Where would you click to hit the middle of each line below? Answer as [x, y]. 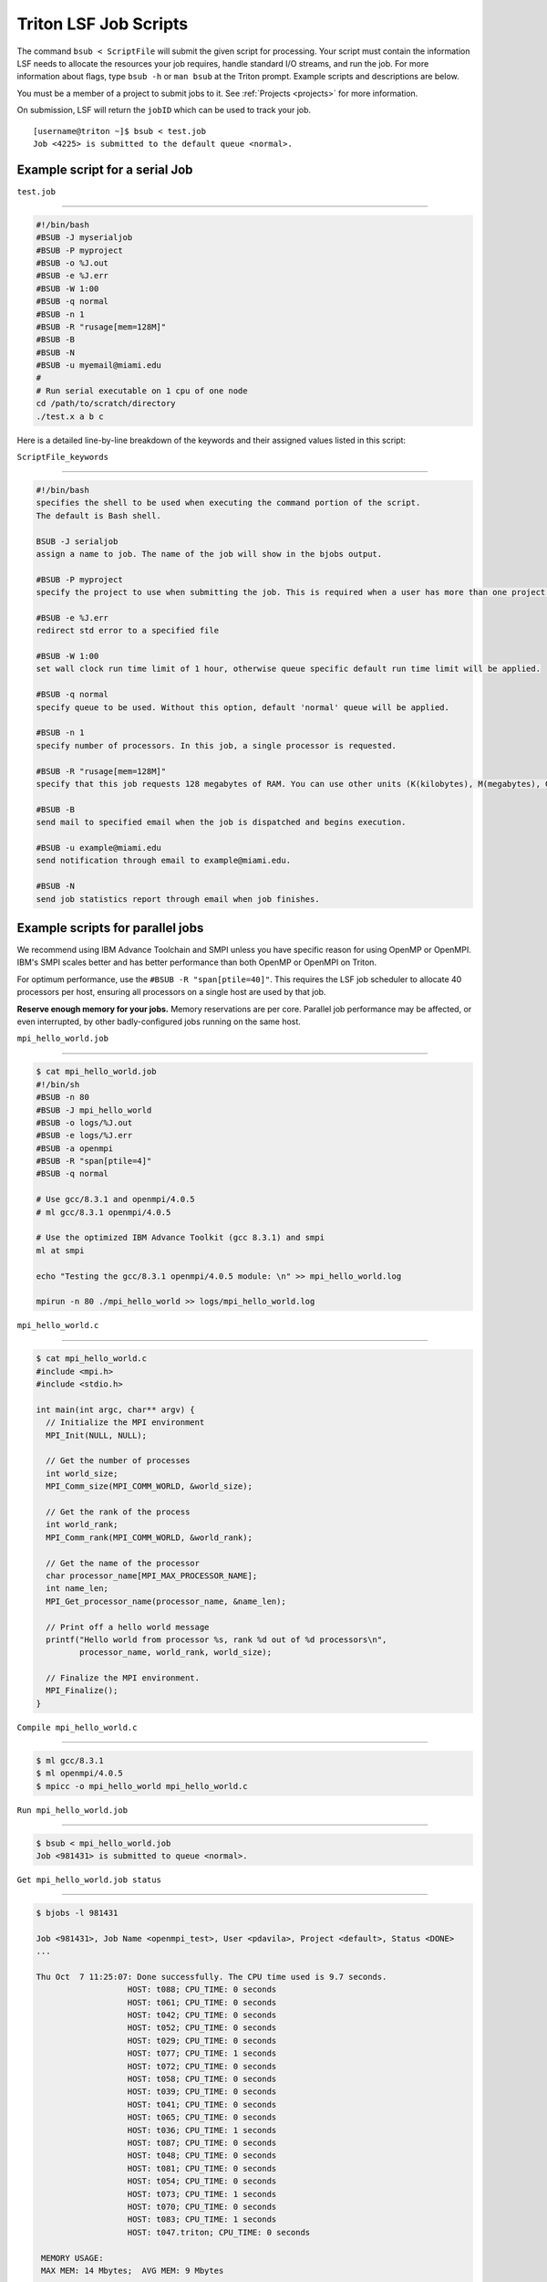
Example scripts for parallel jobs [110, 928]
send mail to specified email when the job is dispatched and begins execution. [221, 822]
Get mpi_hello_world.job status [89, 1879]
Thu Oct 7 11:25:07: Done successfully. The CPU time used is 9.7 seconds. [212, 1977]
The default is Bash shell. [98, 515]
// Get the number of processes [118, 1461]
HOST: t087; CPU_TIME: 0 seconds [202, 2142]
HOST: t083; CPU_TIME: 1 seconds [202, 2219]
